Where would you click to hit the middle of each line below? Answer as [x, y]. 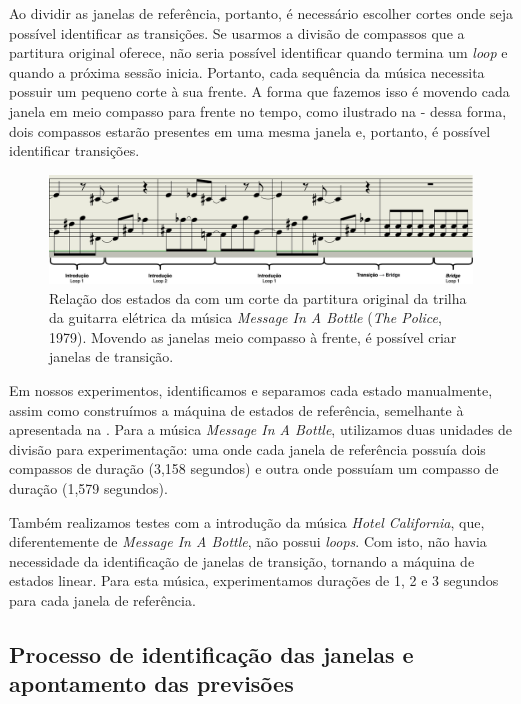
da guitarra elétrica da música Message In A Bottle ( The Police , [245, 317]
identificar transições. [74, 150]
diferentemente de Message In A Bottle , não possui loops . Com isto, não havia [248, 541]
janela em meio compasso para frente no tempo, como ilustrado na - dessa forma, [258, 110]
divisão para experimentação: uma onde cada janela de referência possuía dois [247, 448]
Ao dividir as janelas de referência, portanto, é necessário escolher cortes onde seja [261, 13]
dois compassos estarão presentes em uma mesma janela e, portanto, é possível [250, 130]
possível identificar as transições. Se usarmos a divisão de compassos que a [237, 32]
